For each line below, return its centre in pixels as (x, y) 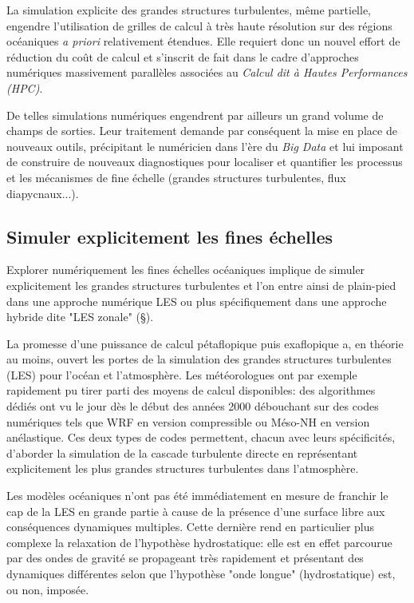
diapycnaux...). (43, 193)
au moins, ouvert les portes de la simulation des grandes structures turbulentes (199, 359)
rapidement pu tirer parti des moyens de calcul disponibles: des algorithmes (191, 390)
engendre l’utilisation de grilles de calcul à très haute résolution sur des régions (199, 25)
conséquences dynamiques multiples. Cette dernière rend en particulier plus (191, 527)
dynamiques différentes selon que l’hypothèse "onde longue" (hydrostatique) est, (201, 574)
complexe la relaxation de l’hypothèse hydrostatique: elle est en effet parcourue (199, 542)
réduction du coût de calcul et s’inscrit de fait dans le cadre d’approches (183, 56)
